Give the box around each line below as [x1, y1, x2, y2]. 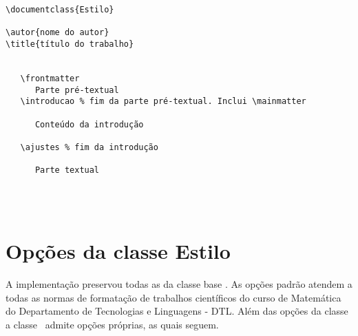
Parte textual [34, 165, 100, 176]
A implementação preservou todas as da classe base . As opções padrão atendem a [6, 276, 352, 291]
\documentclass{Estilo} [6, 5, 114, 14]
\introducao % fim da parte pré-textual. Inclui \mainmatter [20, 96, 306, 107]
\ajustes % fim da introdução [20, 142, 158, 152]
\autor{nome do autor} [6, 28, 109, 38]
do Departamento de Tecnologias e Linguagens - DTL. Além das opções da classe [6, 304, 348, 318]
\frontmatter [20, 73, 80, 83]
